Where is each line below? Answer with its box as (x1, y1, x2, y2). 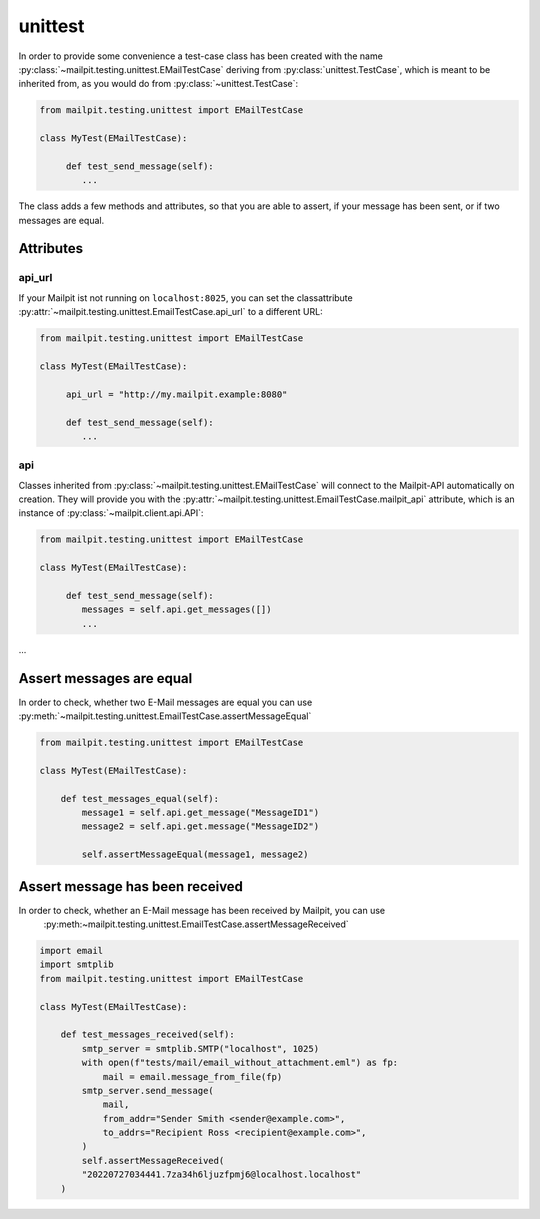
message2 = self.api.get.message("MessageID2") (81, 821, 320, 832)
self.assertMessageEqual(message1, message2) (81, 849, 309, 860)
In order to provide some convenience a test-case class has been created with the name (18, 50, 384, 62)
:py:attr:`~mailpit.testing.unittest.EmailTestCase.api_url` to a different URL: (18, 306, 324, 318)
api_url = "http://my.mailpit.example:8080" (65, 388, 288, 400)
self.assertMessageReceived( (81, 1155, 225, 1166)
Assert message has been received (18, 878, 244, 895)
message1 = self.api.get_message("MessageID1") (81, 806, 320, 818)
